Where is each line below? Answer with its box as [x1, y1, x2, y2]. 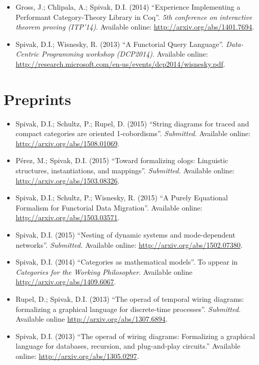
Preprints [4, 88, 71, 109]
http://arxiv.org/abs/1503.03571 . [15, 212, 120, 223]
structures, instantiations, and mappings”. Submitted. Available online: [15, 165, 235, 176]
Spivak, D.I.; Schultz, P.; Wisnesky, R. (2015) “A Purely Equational [15, 192, 228, 203]
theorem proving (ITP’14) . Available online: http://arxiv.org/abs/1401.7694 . [15, 21, 254, 32]
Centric [15, 48, 39, 59]
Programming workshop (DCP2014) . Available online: [41, 48, 208, 59]
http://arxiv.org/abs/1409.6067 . [15, 276, 116, 287]
